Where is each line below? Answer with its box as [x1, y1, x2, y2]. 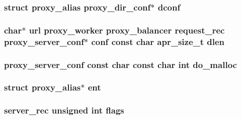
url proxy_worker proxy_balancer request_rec [29, 23, 225, 36]
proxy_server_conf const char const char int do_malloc [4, 58, 237, 70]
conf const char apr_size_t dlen [91, 35, 225, 47]
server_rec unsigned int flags [4, 104, 124, 116]
